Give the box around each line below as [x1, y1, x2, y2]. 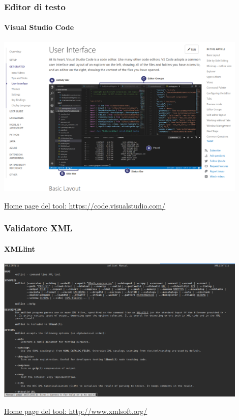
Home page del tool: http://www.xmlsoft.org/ [4, 406, 147, 416]
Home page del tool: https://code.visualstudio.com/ [4, 200, 166, 211]
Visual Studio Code [4, 22, 74, 33]
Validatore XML [4, 222, 73, 234]
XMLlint [4, 243, 35, 254]
